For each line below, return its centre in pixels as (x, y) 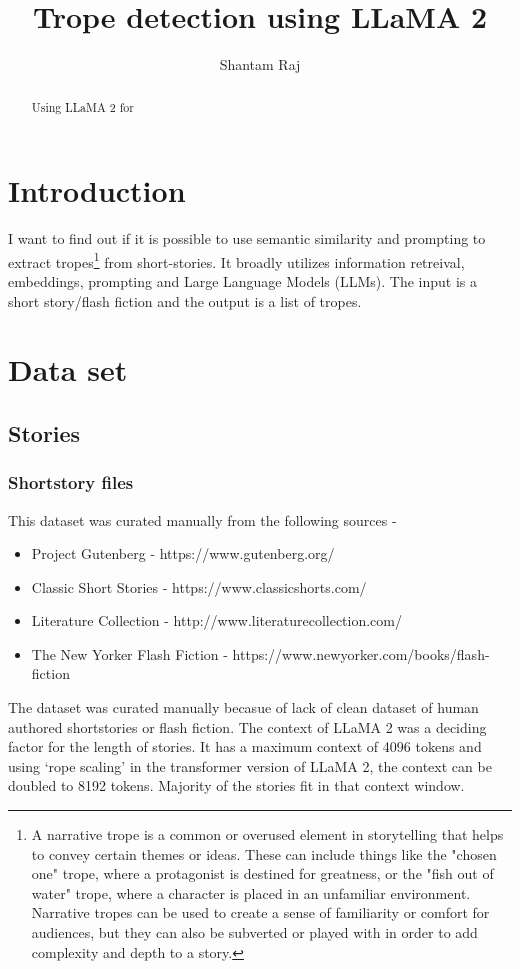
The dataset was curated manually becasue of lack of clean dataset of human (243, 707)
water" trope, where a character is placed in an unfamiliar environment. (251, 892)
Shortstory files (71, 482)
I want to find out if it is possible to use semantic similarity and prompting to (247, 238)
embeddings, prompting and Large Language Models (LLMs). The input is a (243, 280)
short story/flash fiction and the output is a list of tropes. (185, 300)
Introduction (97, 190)
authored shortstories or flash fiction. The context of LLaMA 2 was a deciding (247, 726)
